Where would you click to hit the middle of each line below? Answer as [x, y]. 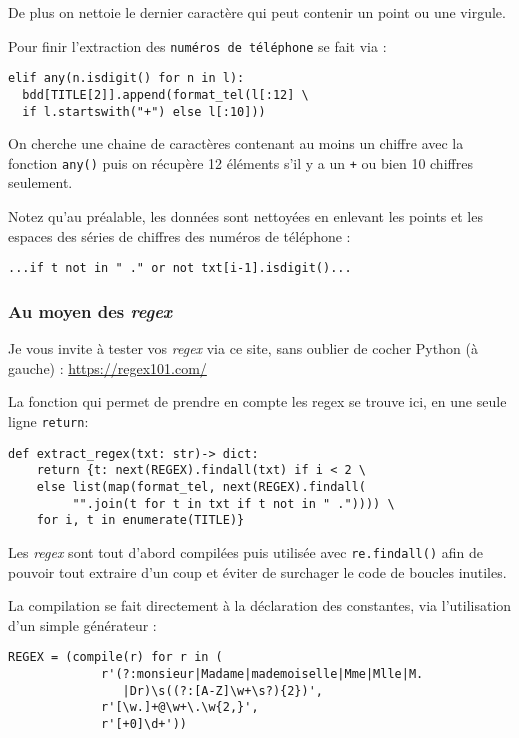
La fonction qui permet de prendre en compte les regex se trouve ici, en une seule [257, 401]
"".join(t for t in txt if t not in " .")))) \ [233, 503]
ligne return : [48, 420]
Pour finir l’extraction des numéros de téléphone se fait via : [197, 45]
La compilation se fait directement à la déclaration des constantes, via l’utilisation [260, 605]
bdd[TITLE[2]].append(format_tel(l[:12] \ [165, 94]
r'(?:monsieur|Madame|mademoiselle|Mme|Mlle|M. [262, 673]
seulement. [40, 182]
